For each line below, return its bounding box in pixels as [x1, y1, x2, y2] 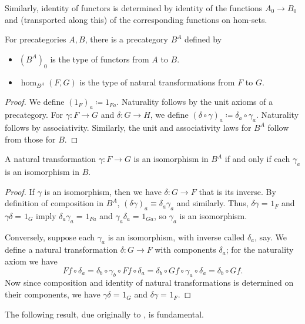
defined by [185, 33, 222, 45]
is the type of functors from [50, 52, 149, 65]
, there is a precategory [85, 33, 168, 45]
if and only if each [224, 153, 290, 165]
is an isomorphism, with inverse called [108, 230, 245, 243]
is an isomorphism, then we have [44, 185, 162, 197]
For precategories [5, 33, 66, 45]
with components [155, 243, 216, 256]
